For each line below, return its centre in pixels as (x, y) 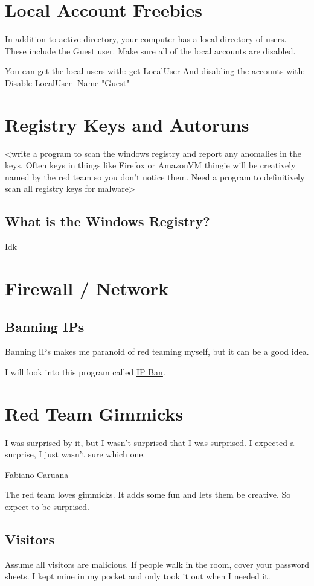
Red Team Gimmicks (94, 413)
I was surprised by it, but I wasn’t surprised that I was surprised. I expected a (150, 442)
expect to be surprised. (47, 507)
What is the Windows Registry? (107, 221)
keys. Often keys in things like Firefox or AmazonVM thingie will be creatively (150, 165)
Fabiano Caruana (37, 474)
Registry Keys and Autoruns (127, 124)
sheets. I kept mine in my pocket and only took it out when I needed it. (138, 576)
